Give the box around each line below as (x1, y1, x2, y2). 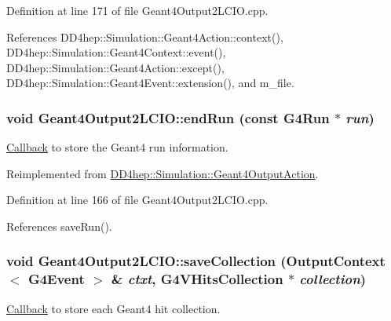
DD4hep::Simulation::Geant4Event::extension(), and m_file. (6, 75, 294, 91)
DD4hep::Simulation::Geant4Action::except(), (6, 59, 225, 75)
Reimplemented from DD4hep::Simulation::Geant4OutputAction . (6, 165, 319, 181)
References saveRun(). (6, 217, 112, 234)
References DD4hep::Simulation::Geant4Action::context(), (6, 28, 283, 45)
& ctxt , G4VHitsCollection (111, 269, 283, 289)
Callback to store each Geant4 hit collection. (6, 300, 221, 316)
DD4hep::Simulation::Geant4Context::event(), (6, 44, 226, 60)
